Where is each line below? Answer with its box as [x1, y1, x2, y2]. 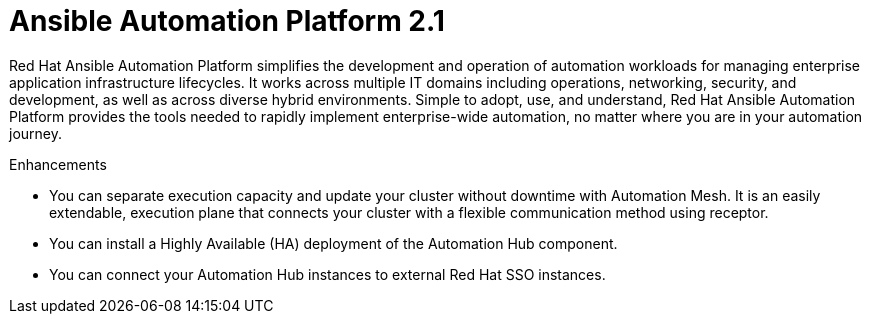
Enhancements [9, 155, 107, 173]
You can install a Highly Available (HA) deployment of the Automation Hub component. [49, 234, 618, 252]
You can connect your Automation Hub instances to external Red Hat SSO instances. [49, 265, 606, 283]
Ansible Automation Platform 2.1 [9, 4, 445, 38]
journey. [9, 124, 62, 142]
